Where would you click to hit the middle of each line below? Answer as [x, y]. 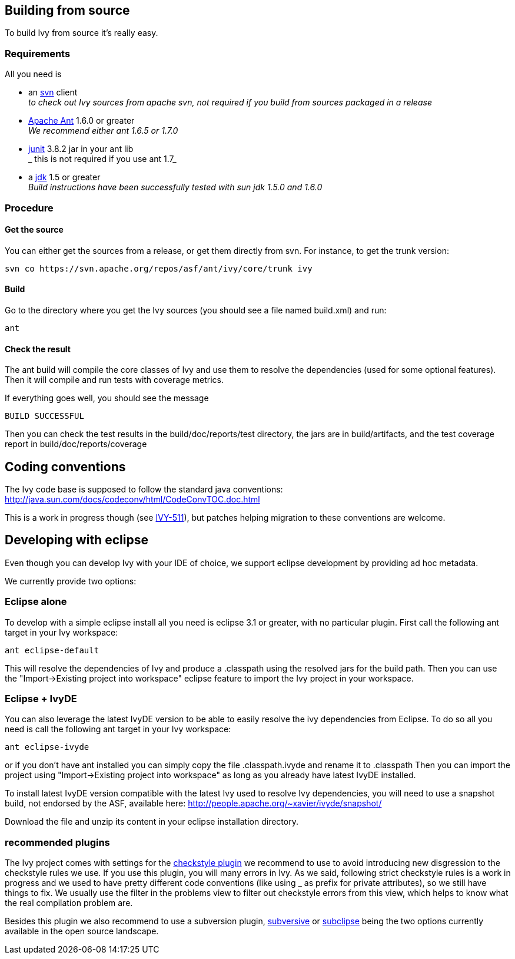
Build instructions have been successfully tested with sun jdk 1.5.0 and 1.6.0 [175, 187]
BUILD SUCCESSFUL [44, 416]
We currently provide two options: [71, 581]
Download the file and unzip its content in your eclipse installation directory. [152, 822]
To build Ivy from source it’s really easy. [82, 33]
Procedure [29, 208]
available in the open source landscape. [82, 931]
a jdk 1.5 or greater [64, 177]
